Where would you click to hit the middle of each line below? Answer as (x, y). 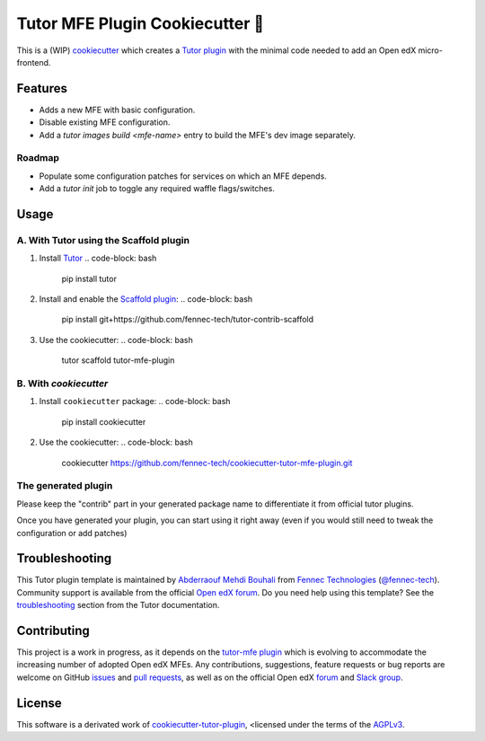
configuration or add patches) (72, 533)
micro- (431, 50)
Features (42, 88)
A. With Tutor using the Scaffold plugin (103, 240)
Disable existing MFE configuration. (105, 122)
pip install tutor (89, 278)
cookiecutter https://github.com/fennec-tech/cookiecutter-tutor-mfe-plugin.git (207, 463)
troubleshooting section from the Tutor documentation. (118, 605)
